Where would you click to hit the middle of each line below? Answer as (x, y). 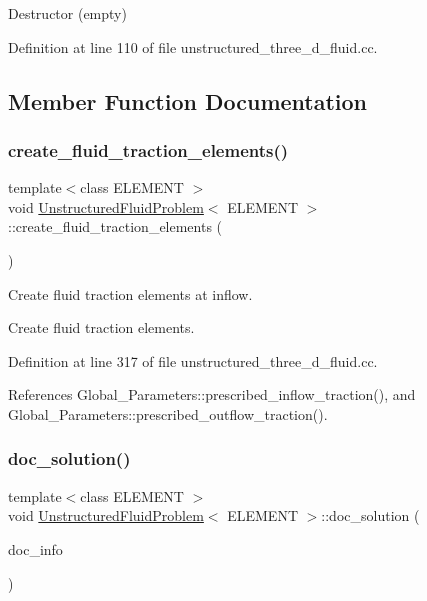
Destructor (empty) (67, 13)
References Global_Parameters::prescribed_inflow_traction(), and (212, 394)
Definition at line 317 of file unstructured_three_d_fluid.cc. (193, 360)
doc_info (35, 548)
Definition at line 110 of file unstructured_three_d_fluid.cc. (193, 46)
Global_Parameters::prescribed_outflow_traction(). (168, 413)
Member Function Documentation (188, 100)
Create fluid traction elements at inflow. (130, 293)
